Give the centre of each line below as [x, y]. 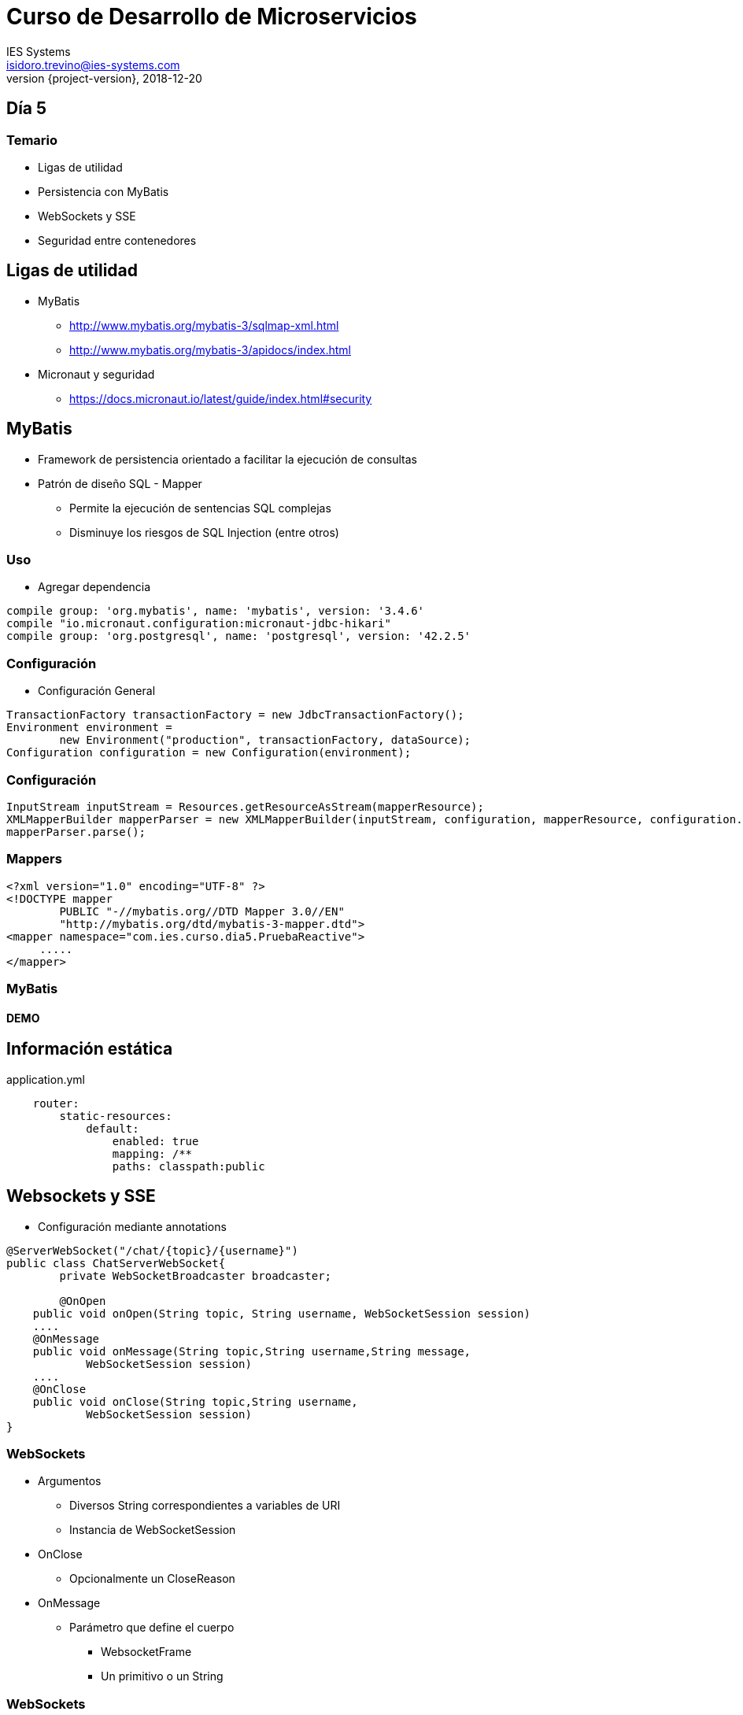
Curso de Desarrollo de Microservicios [212, 17]
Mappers [34, 859]
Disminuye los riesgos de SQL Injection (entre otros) [204, 532]
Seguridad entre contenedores [117, 240]
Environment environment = [89, 728]
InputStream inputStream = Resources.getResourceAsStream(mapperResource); [245, 806]
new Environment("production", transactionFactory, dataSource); [265, 740]
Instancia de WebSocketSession [153, 1530]
